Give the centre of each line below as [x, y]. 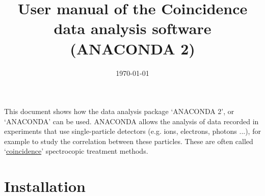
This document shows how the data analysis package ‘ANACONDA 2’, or [119, 111]
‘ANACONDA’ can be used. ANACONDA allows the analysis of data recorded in [131, 121]
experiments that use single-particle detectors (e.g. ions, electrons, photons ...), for [132, 131]
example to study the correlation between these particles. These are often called [129, 141]
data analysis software [132, 28]
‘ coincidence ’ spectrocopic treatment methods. [76, 151]
